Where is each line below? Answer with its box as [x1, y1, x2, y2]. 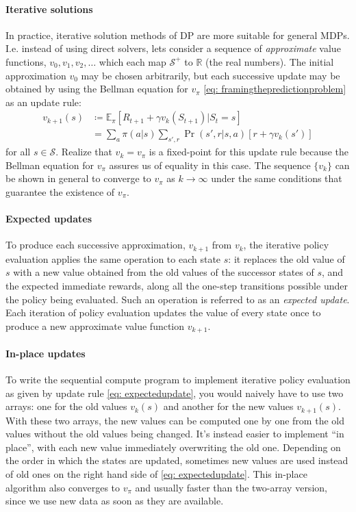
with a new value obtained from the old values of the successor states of [13, 265, 314, 279]
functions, [5, 54, 47, 68]
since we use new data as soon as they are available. [5, 494, 224, 508]
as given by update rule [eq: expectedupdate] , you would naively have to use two [5, 385, 344, 400]
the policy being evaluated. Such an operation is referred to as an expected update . [5, 292, 350, 306]
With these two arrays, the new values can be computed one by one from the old [5, 413, 344, 427]
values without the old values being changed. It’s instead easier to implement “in [5, 426, 344, 441]
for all [5, 144, 31, 159]
